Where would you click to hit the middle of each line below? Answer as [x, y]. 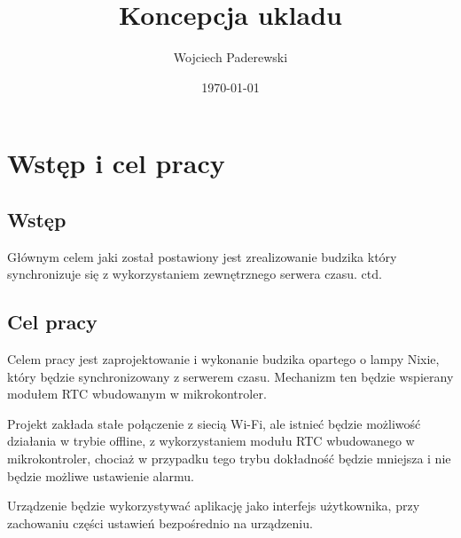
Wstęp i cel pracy [116, 163]
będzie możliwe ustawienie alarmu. [101, 475]
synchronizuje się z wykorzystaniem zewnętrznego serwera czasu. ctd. [195, 274]
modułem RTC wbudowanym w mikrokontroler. [137, 394]
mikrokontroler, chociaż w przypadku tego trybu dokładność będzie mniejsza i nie [229, 459]
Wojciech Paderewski [230, 57]
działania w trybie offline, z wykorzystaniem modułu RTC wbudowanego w [211, 441]
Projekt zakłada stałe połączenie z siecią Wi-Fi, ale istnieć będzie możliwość [214, 423]
